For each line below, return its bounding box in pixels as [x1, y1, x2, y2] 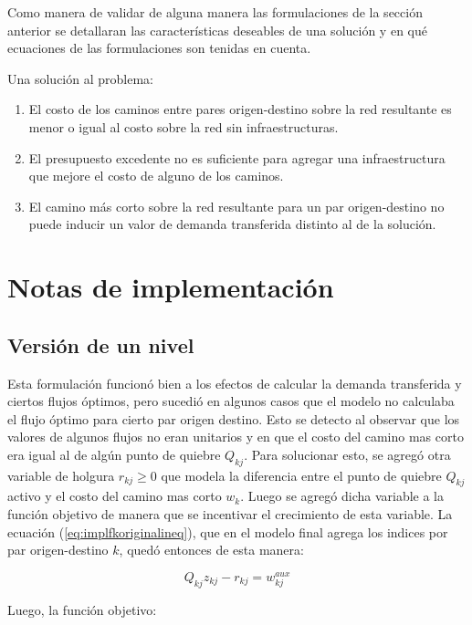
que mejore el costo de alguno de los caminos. [28, 166, 284, 185]
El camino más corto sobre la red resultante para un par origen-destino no [28, 196, 445, 215]
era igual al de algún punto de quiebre [7, 444, 221, 464]
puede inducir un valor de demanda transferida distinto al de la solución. [28, 214, 436, 234]
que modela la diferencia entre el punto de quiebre [161, 465, 442, 484]
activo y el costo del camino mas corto [7, 486, 222, 505]
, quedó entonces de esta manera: [119, 540, 304, 559]
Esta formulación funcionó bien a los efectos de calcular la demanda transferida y [7, 373, 462, 392]
